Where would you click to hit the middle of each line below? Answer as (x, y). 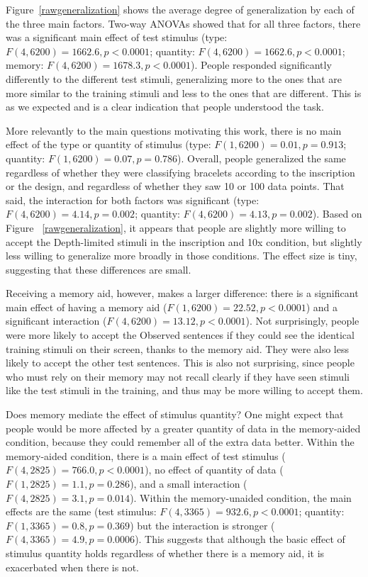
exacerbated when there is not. (72, 567)
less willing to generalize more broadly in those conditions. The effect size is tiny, (182, 256)
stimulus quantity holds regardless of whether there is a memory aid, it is (165, 553)
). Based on (337, 214)
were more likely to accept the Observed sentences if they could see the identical (180, 335)
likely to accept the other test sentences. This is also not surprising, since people (180, 363)
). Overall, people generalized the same (262, 158)
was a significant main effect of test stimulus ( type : (117, 37)
